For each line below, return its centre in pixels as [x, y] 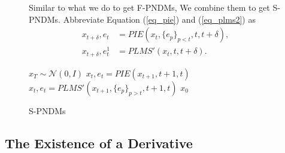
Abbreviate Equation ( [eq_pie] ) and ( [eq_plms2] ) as [159, 19]
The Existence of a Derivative [99, 143]
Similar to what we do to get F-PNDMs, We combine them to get [149, 7]
